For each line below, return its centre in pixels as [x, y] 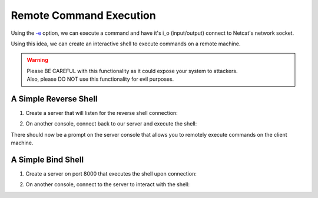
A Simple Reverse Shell [54, 99]
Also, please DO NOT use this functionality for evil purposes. [100, 79]
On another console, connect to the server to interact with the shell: [107, 184]
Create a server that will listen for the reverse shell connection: [102, 113]
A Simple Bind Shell [47, 160]
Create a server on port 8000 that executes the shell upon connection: [111, 174]
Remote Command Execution [83, 15]
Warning [37, 60]
